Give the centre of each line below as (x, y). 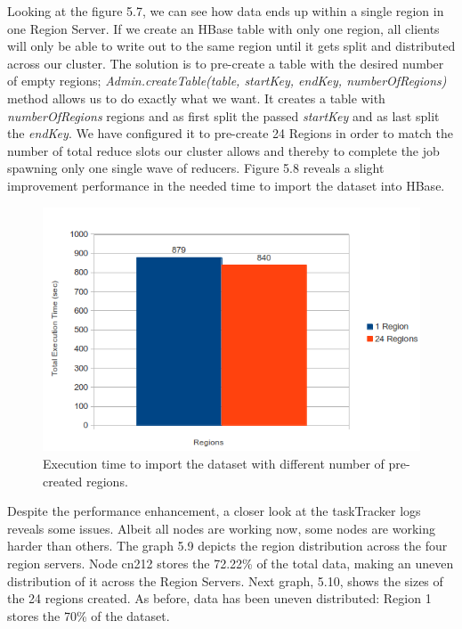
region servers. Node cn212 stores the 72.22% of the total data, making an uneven (231, 563)
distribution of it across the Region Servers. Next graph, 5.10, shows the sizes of (225, 580)
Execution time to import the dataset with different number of (214, 463)
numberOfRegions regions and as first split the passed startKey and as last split (223, 115)
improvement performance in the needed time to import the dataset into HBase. (226, 185)
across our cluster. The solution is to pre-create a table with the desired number (226, 63)
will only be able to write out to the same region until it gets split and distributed (231, 46)
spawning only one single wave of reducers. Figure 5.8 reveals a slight (196, 168)
